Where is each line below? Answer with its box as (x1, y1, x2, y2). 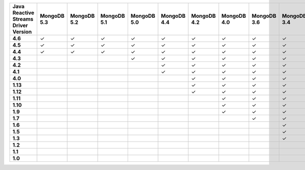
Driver (12, 22, 28, 29)
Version (12, 28, 32, 35)
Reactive (12, 9, 35, 16)
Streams (12, 16, 34, 22)
